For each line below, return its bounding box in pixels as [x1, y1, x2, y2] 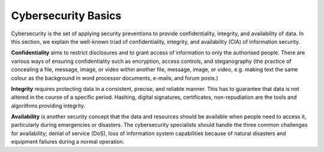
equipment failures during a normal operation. [11, 138, 125, 145]
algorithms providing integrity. [11, 102, 86, 109]
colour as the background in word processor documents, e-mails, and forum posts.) [11, 74, 218, 81]
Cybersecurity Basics [11, 9, 122, 22]
